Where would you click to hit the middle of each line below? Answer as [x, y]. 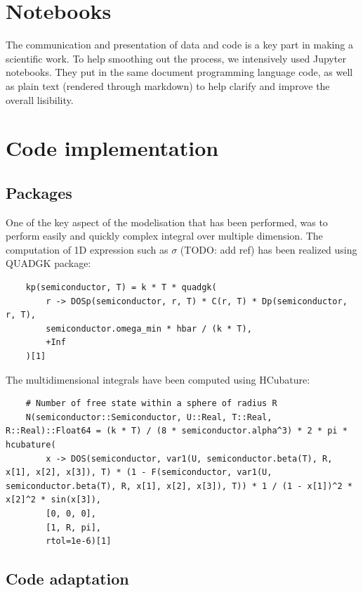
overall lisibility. [40, 99]
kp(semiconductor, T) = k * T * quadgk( [121, 288]
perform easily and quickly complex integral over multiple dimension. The [164, 236]
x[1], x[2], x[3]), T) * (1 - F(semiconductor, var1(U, [139, 473]
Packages [39, 192]
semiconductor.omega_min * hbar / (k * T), [149, 328]
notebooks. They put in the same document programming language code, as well [179, 72]
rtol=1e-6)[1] [79, 541]
